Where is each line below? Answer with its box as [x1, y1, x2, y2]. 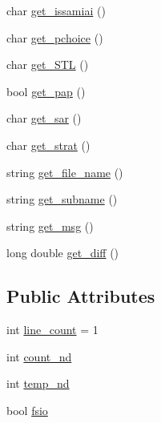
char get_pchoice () [6, 29, 103, 46]
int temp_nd [6, 375, 70, 392]
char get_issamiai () [6, 2, 106, 18]
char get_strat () [6, 136, 91, 153]
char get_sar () [6, 110, 82, 127]
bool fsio [6, 401, 48, 418]
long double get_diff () [6, 244, 119, 261]
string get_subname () [6, 191, 118, 207]
